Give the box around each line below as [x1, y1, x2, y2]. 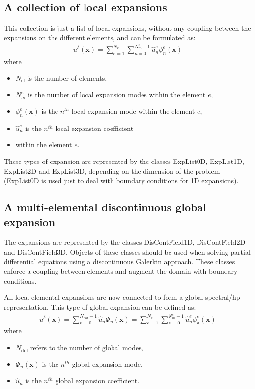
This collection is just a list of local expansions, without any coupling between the [4, 23, 251, 33]
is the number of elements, [27, 72, 107, 83]
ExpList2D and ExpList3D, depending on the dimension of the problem [4, 165, 220, 176]
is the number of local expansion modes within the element [28, 89, 206, 99]
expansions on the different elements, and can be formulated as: [4, 32, 196, 42]
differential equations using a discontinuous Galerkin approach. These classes [4, 256, 235, 266]
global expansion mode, [72, 358, 142, 369]
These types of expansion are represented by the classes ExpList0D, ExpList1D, [4, 156, 244, 166]
